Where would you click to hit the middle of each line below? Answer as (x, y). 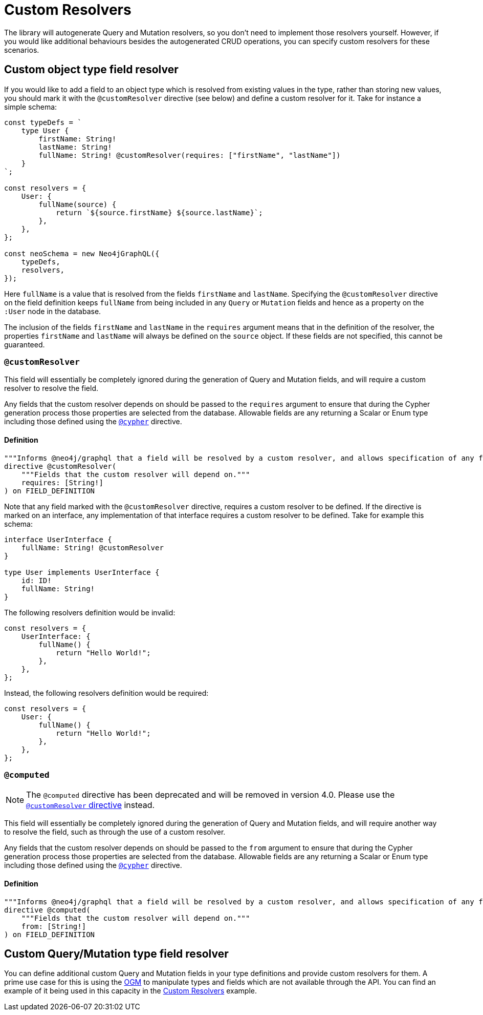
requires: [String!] (62, 482)
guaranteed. (25, 344)
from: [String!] (54, 926)
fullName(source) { (78, 204)
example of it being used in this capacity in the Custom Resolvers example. (130, 991)
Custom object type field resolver (91, 70)
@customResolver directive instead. (91, 805)
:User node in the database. (53, 311)
